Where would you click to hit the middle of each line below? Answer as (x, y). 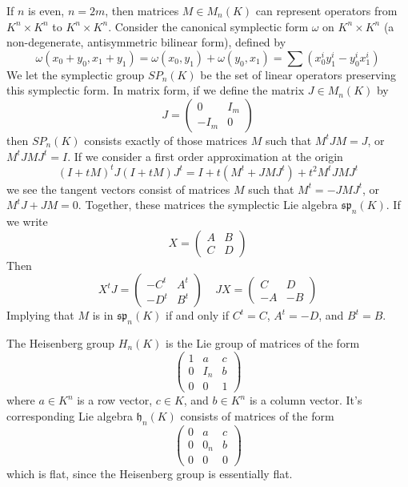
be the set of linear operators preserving (298, 74)
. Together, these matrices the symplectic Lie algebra (208, 205)
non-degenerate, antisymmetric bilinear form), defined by (146, 42)
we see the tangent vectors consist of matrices (118, 189)
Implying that (40, 315)
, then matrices (142, 10)
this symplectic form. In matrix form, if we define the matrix (156, 90)
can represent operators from (326, 10)
